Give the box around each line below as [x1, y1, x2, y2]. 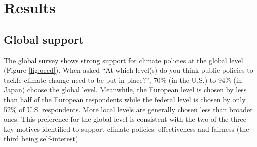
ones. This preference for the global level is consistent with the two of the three [4, 114, 247, 124]
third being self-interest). [4, 133, 80, 144]
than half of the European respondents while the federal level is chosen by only [4, 94, 246, 104]
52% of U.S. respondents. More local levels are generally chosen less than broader [4, 104, 253, 114]
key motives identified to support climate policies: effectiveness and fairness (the [4, 123, 249, 134]
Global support [4, 31, 84, 47]
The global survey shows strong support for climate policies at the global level [4, 55, 243, 65]
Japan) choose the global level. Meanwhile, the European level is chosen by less [4, 84, 247, 95]
